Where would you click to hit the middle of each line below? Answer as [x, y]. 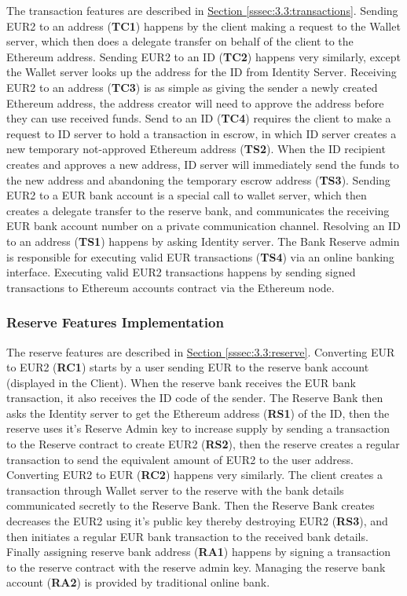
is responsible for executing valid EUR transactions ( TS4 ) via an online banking [200, 256]
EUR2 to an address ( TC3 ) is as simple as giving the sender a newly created [192, 87]
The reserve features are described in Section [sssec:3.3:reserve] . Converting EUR [201, 351]
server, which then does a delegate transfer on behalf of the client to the [180, 41]
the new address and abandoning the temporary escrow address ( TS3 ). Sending [198, 179]
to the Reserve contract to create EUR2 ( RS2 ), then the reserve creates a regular [203, 444]
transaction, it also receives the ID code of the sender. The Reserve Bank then [195, 398]
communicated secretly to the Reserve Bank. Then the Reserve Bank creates [191, 505]
